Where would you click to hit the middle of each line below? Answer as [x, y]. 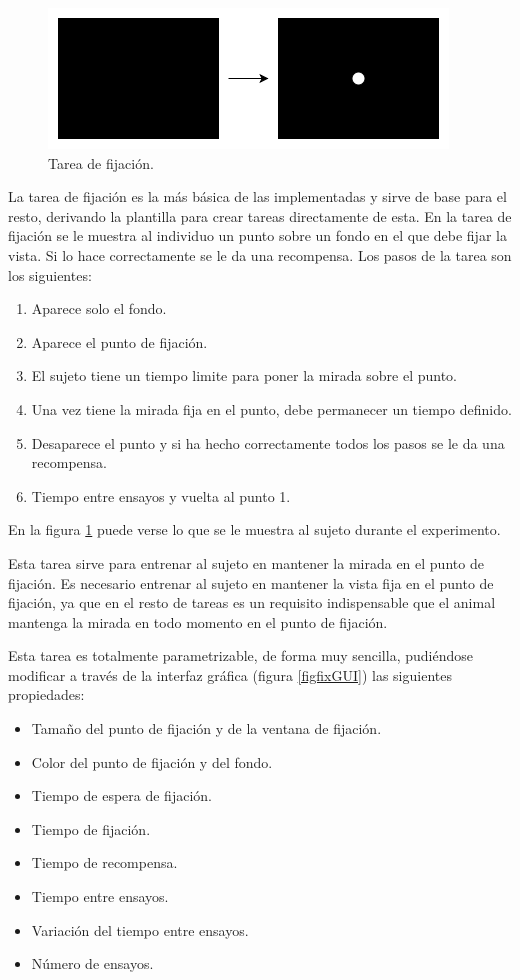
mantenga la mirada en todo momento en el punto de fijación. [198, 621]
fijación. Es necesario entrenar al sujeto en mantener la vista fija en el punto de [251, 582]
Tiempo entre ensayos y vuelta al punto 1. [161, 495]
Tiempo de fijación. [91, 828]
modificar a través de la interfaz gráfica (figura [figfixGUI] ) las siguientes [230, 674]
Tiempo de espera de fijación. [121, 795]
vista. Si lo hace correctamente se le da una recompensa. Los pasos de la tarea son [260, 254]
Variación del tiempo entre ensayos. [140, 929]
